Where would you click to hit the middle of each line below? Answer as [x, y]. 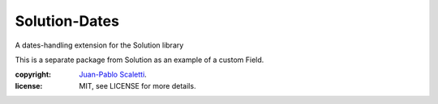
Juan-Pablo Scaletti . [113, 75]
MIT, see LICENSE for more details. [137, 85]
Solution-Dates [67, 21]
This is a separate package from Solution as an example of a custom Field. [140, 60]
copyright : [33, 75]
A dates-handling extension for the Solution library [99, 45]
